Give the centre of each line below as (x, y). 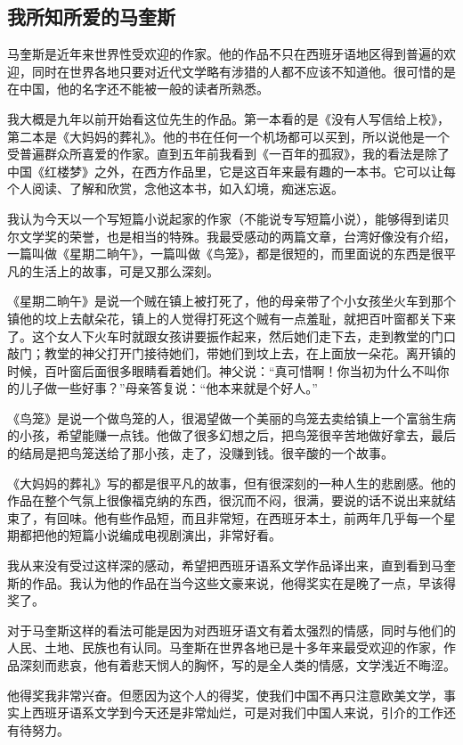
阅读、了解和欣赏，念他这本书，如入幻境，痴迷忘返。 (187, 188)
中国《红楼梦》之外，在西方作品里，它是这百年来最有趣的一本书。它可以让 (225, 171)
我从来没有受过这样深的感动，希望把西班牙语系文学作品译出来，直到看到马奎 (231, 565)
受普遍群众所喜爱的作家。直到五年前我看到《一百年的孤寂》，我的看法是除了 (228, 154)
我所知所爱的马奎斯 (91, 16)
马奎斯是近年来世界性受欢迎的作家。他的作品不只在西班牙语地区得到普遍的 (225, 54)
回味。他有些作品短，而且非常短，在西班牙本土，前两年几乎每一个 (250, 517)
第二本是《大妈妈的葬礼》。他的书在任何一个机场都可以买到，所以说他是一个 (228, 136)
